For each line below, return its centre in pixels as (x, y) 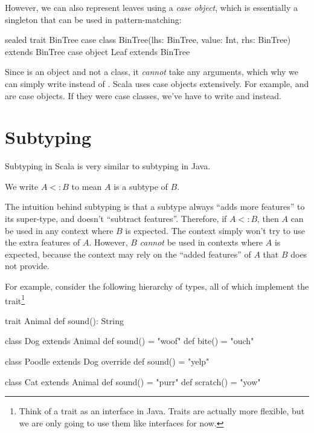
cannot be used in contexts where (201, 242)
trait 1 (15, 299)
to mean (87, 186)
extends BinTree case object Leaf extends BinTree (98, 51)
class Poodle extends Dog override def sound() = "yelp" (107, 361)
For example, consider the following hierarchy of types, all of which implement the (157, 286)
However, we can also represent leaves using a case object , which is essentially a (151, 7)
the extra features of (43, 242)
